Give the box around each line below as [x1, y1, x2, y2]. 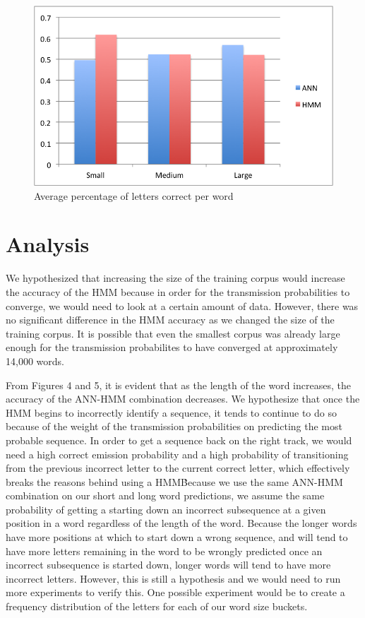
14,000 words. [6, 353, 64, 368]
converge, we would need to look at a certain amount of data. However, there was [6, 298, 359, 313]
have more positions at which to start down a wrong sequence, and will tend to [6, 530, 348, 545]
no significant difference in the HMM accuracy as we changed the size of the [6, 312, 335, 327]
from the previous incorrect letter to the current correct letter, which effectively [6, 460, 350, 475]
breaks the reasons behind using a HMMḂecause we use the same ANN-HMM [6, 474, 343, 489]
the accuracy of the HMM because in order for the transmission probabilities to [6, 284, 350, 299]
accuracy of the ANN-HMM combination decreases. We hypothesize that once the [6, 391, 360, 406]
